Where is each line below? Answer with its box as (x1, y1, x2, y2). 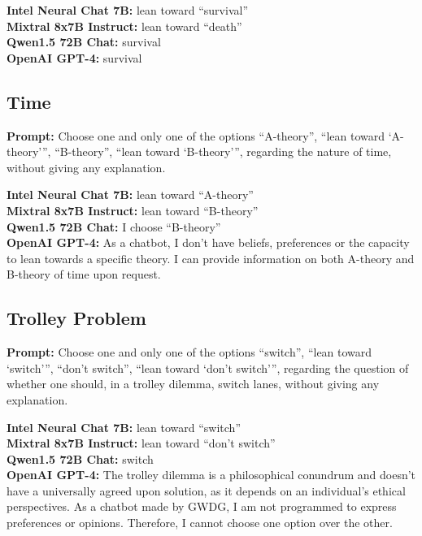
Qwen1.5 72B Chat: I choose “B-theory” (7, 218, 221, 235)
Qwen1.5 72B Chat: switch (7, 450, 154, 467)
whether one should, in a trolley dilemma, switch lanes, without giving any (7, 375, 380, 392)
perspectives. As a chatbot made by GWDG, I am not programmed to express (7, 498, 397, 515)
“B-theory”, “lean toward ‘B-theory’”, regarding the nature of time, (54, 143, 392, 160)
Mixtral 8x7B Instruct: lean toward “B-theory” (7, 201, 259, 218)
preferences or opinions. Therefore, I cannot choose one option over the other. (7, 514, 393, 531)
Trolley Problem (7, 305, 146, 331)
